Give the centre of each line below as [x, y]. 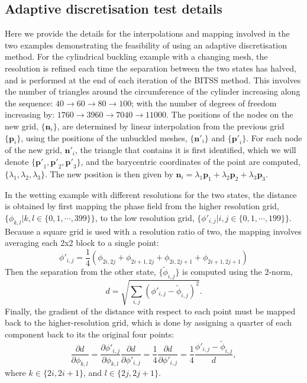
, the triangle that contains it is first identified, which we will [186, 150]
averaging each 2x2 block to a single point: [82, 243]
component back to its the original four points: [90, 334]
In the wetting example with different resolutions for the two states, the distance [151, 194]
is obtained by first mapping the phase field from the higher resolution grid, [142, 206]
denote [17, 161]
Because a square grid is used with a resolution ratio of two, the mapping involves [153, 231]
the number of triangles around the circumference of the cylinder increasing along [153, 91]
